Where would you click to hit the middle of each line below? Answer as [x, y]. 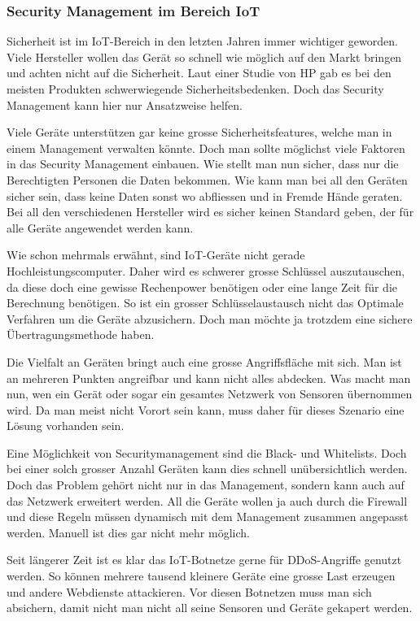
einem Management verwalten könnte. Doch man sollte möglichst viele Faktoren [206, 148]
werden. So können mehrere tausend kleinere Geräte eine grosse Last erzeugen [201, 576]
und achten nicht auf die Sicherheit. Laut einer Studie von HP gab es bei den [199, 73]
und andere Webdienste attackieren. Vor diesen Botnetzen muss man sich [189, 591]
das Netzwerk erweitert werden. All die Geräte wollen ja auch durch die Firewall [207, 500]
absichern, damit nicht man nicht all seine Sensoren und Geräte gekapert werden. [210, 608]
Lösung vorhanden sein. [66, 426]
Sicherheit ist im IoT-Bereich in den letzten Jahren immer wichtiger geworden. [202, 41]
